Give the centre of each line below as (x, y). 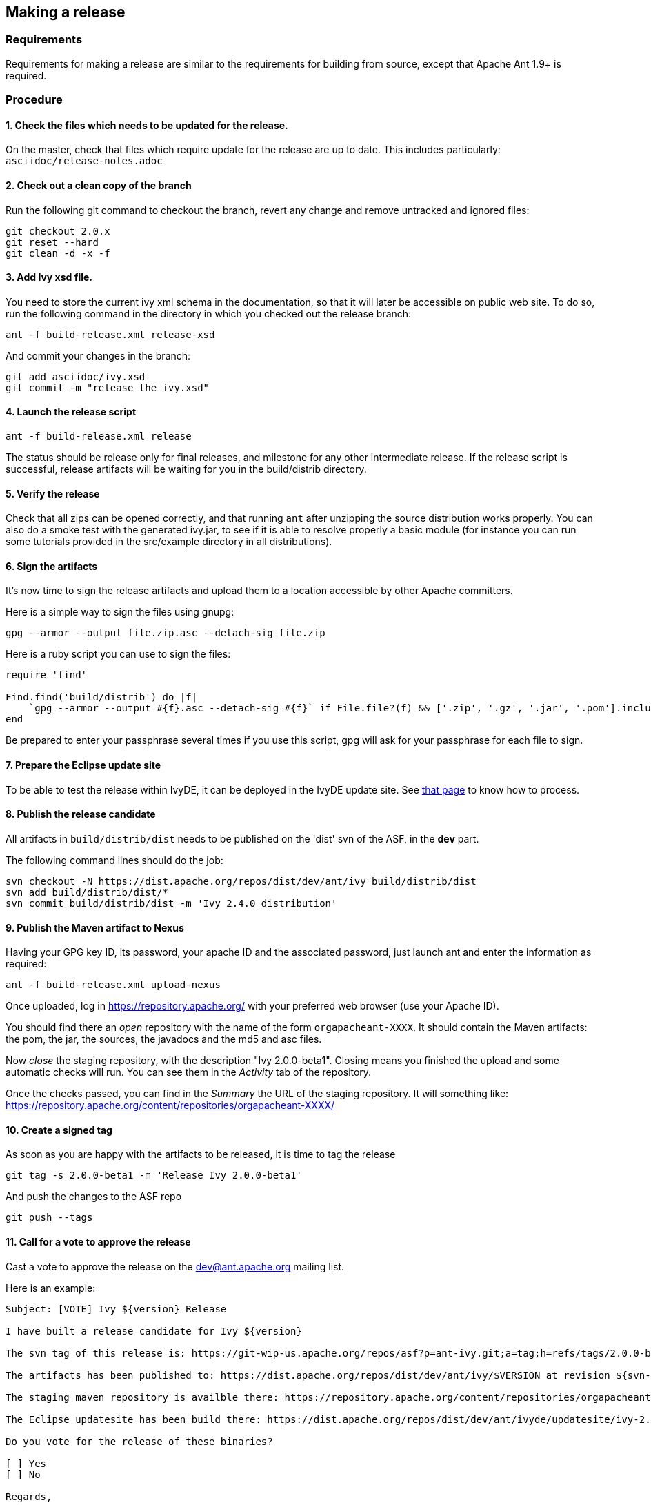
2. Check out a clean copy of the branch (99, 185)
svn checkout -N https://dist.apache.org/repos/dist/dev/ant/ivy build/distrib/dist (241, 881)
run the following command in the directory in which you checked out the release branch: (209, 313)
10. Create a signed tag (59, 1130)
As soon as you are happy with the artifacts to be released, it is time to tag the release (201, 1154)
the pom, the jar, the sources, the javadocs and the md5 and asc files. (164, 1039)
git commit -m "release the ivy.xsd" (108, 387)
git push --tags (49, 1218)
